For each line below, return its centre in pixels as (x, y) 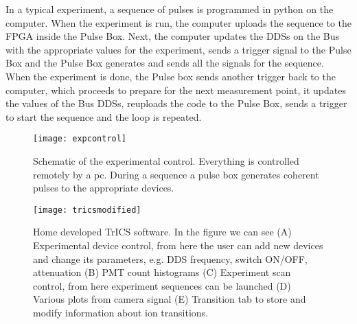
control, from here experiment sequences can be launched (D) (162, 285)
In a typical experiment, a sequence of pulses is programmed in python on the (170, 9)
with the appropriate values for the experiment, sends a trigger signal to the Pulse (178, 49)
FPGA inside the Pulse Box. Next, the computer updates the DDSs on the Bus (173, 36)
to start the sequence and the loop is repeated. (104, 116)
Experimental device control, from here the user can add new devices (178, 245)
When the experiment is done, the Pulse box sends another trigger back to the (171, 76)
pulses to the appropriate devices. (104, 188)
